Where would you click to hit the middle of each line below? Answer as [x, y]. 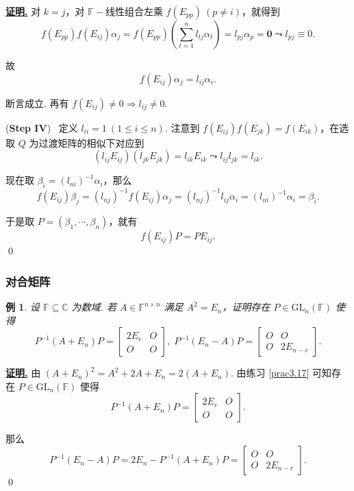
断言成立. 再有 [37, 103]
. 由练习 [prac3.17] [270, 373]
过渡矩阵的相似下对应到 [91, 142]
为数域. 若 [94, 307]
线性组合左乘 [134, 11]
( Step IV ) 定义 [42, 127]
